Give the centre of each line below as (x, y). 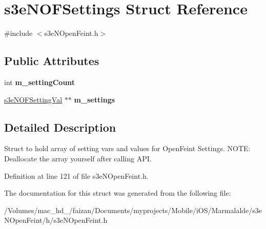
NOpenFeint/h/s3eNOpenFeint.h (56, 220)
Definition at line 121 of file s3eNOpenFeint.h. (76, 175)
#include (18, 33)
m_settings (95, 99)
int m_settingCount (40, 82)
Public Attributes (52, 61)
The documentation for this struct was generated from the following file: (118, 193)
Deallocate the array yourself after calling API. (78, 158)
